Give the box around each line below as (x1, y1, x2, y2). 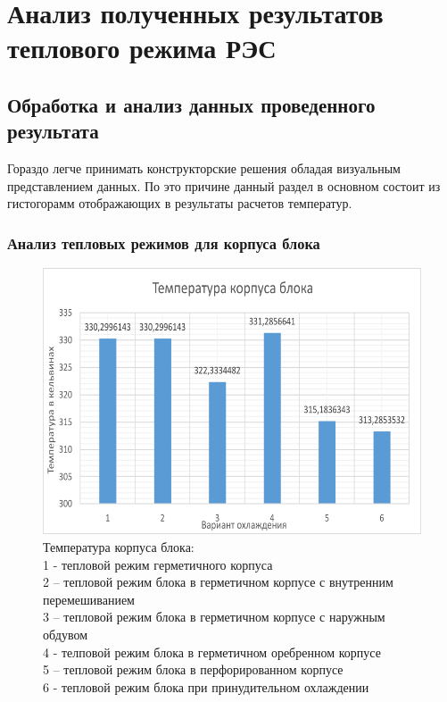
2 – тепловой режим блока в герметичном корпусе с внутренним (43, 572, 393, 591)
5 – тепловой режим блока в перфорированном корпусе (43, 660, 344, 679)
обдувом (43, 625, 88, 643)
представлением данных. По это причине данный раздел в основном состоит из (7, 176, 441, 195)
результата (7, 117, 99, 145)
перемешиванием (43, 589, 135, 608)
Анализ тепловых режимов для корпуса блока (7, 231, 320, 254)
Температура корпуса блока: (43, 538, 195, 556)
